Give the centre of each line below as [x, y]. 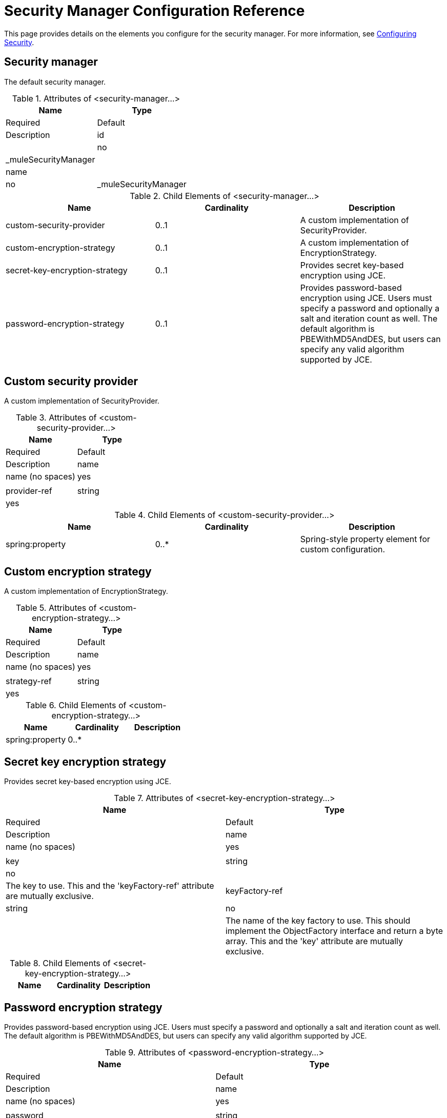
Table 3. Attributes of [56, 418]
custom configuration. [343, 550]
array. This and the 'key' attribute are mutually [314, 941]
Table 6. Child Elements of [76, 705]
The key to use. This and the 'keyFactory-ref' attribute [110, 886]
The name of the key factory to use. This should [318, 921]
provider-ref [29, 491]
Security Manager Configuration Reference [155, 11]
